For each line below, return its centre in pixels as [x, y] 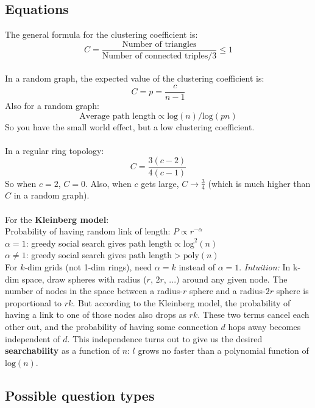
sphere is [292, 291]
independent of [33, 338]
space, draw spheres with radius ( [84, 279]
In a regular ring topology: [55, 150]
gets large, [160, 183]
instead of [197, 266]
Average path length [118, 116]
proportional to [34, 302]
